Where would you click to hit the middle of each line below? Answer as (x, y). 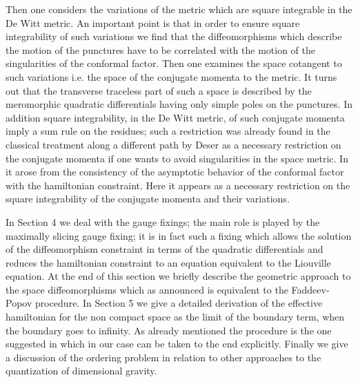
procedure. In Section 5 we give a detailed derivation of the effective (179, 303)
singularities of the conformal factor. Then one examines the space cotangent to (174, 63)
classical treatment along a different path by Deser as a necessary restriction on (173, 144)
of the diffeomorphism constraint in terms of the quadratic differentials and (165, 249)
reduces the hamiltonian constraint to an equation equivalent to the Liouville (168, 262)
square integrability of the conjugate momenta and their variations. (148, 199)
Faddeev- (310, 289)
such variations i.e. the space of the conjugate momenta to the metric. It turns (171, 76)
